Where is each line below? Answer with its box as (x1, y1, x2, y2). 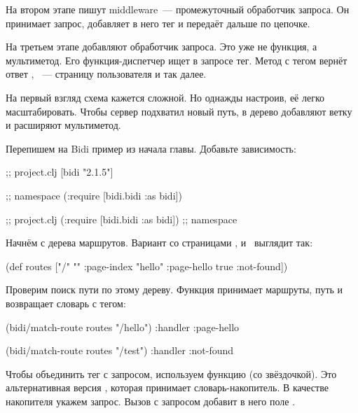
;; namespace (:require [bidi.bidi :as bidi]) (6, 188, 182, 202)
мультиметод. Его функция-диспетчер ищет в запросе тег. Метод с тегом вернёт (6, 52, 347, 67)
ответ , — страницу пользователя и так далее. (6, 66, 207, 81)
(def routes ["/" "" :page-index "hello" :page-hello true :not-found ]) (6, 258, 288, 273)
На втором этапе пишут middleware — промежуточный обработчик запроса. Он (6, 2, 350, 16)
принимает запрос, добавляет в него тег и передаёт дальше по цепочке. (6, 15, 310, 30)
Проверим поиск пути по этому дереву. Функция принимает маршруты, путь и (6, 282, 343, 297)
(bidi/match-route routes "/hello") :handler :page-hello (6, 319, 240, 334)
